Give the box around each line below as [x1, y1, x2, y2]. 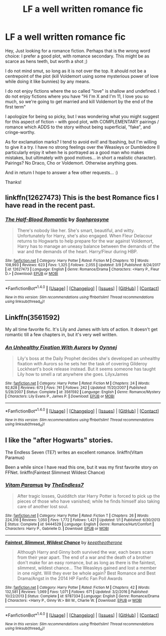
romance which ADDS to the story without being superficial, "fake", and [5, 124, 151, 130]
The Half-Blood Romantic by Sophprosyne [5, 216, 109, 223]
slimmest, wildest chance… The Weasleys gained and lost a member [17, 565, 157, 571]
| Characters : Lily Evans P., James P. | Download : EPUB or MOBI [5, 394, 115, 399]
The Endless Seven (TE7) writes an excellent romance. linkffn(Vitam [5, 449, 143, 455]
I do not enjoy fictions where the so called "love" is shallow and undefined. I [5, 88, 160, 94]
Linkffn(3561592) [5, 313, 60, 322]
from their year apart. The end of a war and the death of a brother [17, 554, 152, 560]
